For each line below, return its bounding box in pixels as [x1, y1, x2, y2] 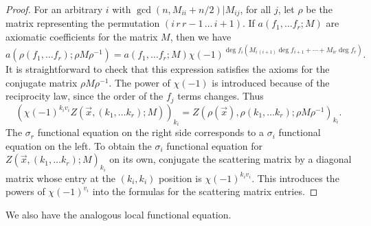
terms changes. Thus [177, 89, 264, 103]
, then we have [170, 30, 232, 44]
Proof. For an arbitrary [5, 2, 103, 16]
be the [306, 2, 333, 16]
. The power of [109, 75, 170, 89]
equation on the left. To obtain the [5, 138, 152, 152]
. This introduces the [251, 170, 339, 185]
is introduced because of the [212, 75, 330, 89]
